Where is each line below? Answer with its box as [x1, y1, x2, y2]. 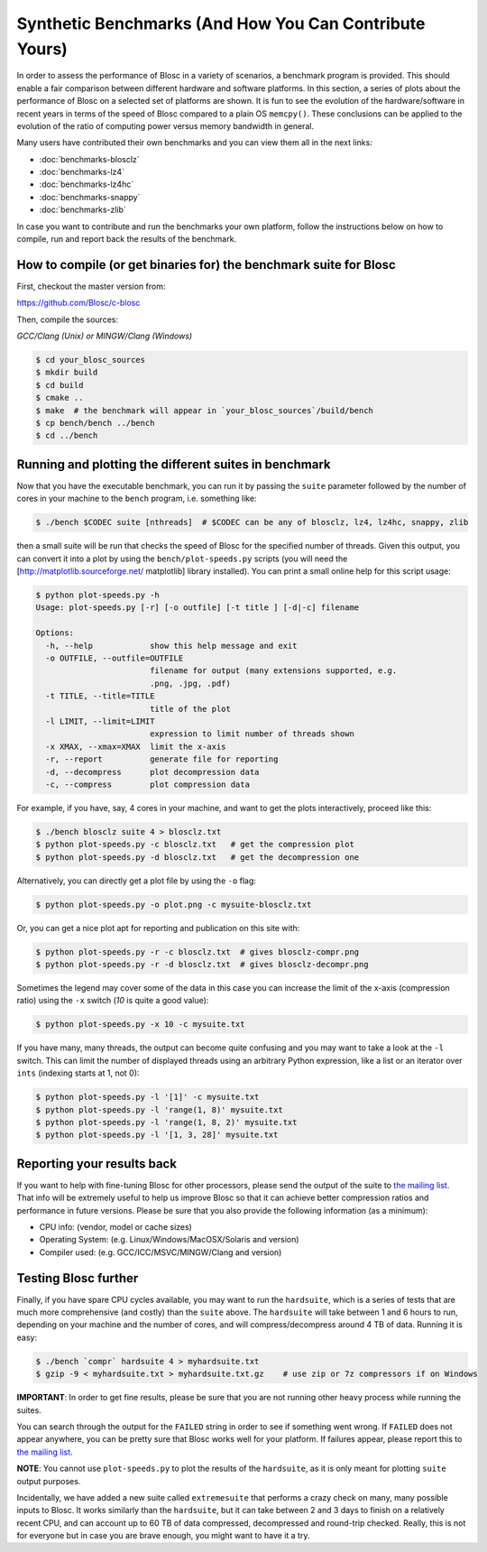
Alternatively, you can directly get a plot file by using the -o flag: [16, 875, 257, 886]
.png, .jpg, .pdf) [149, 678, 232, 688]
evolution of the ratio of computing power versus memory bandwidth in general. [16, 120, 315, 131]
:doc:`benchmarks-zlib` [39, 204, 126, 216]
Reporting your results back [16, 1156, 178, 1171]
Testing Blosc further [16, 1270, 139, 1286]
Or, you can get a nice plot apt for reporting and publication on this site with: [16, 922, 300, 933]
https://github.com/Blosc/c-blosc [16, 298, 141, 309]
